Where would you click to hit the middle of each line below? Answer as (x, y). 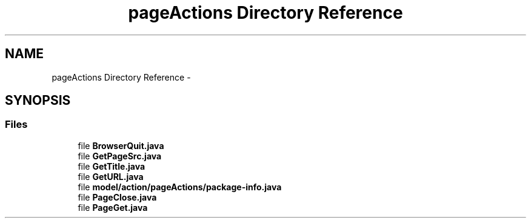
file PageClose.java (117, 197)
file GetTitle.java (112, 166)
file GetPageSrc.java (120, 156)
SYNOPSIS (38, 101)
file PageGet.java (113, 207)
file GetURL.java (111, 176)
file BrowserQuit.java (121, 145)
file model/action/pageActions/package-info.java (180, 187)
